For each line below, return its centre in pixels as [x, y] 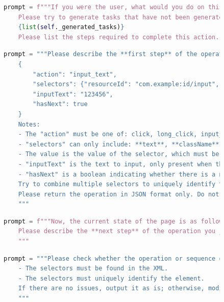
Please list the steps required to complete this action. [119, 37]
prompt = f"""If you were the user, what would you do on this [113, 7]
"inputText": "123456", [73, 94]
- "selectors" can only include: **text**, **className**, [120, 144]
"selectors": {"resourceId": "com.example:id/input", [126, 84]
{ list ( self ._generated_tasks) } [71, 27]
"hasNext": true [60, 104]
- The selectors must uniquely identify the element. [111, 278]
